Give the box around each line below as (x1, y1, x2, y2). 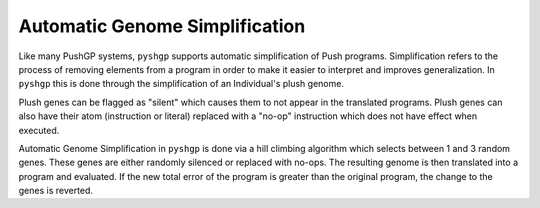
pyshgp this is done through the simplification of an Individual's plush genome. (18, 78, 345, 90)
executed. (18, 124, 60, 136)
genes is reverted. (18, 185, 94, 197)
